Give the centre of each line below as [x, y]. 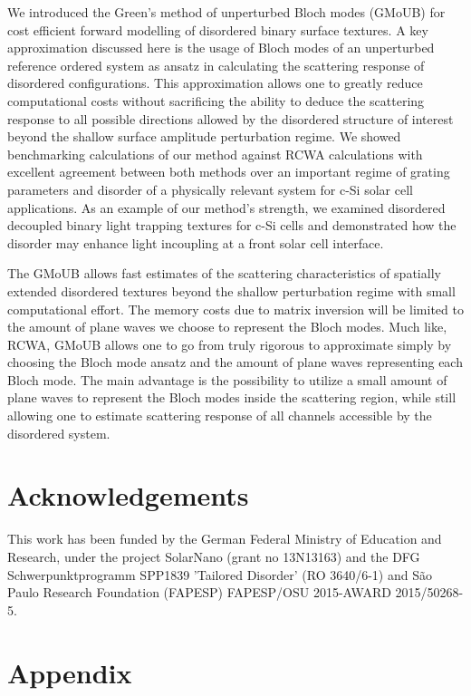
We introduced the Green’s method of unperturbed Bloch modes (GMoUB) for [226, 12]
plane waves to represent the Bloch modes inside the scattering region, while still [232, 397]
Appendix [70, 672]
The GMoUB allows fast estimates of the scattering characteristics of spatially [224, 273]
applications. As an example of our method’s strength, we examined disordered [226, 207]
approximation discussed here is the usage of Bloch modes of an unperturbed [221, 48]
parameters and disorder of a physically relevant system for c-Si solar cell [210, 189]
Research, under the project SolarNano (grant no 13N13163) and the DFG [214, 556]
